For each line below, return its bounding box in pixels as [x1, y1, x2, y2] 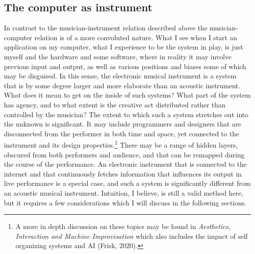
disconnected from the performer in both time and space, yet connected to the [4, 128, 239, 138]
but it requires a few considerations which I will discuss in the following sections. [4, 197, 247, 207]
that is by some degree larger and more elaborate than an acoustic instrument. [4, 80, 240, 90]
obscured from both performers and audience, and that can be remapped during [4, 149, 245, 159]
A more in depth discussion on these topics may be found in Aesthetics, [15, 221, 230, 231]
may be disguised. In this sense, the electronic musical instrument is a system [4, 71, 237, 81]
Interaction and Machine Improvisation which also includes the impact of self [15, 230, 248, 241]
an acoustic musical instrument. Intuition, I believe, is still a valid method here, [4, 187, 244, 198]
